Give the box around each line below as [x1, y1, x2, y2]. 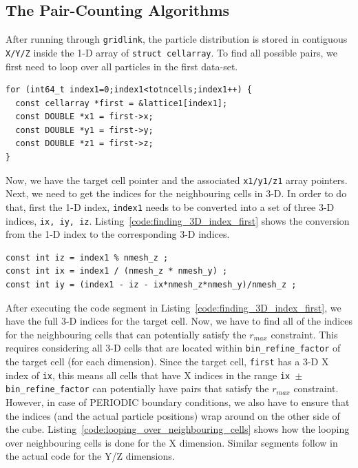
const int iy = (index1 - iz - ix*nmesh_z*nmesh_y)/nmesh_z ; [6, 280, 297, 290]
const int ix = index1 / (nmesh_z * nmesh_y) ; [6, 266, 228, 276]
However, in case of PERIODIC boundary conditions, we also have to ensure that [6, 395, 350, 409]
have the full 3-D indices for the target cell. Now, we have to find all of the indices [6, 314, 352, 328]
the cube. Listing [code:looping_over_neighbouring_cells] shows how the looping [6, 422, 350, 436]
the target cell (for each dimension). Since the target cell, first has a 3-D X [6, 354, 329, 369]
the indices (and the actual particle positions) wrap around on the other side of [6, 408, 340, 423]
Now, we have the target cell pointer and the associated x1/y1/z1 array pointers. [6, 172, 348, 187]
